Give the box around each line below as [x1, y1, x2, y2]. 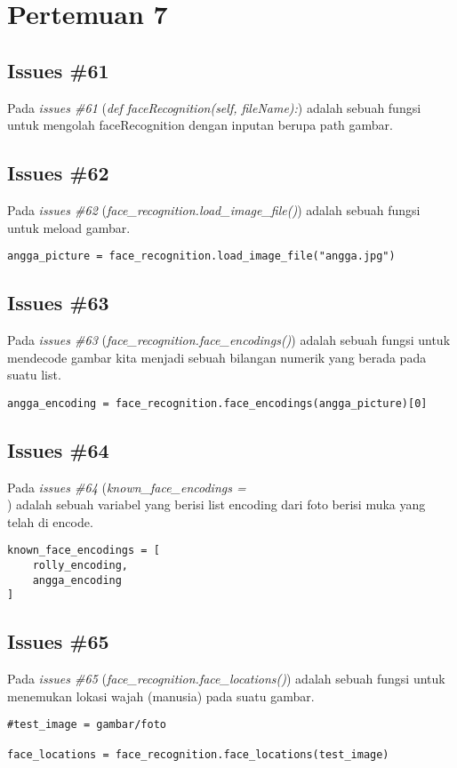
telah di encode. [7, 512, 93, 531]
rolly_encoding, [32, 559, 129, 572]
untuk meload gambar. [7, 218, 131, 236]
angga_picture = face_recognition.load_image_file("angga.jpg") [7, 250, 396, 263]
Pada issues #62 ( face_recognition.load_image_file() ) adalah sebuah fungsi [7, 200, 421, 219]
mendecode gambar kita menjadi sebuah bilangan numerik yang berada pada [7, 348, 427, 366]
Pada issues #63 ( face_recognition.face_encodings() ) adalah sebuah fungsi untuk [7, 331, 451, 349]
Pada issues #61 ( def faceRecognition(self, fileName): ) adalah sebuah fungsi [7, 98, 421, 116]
